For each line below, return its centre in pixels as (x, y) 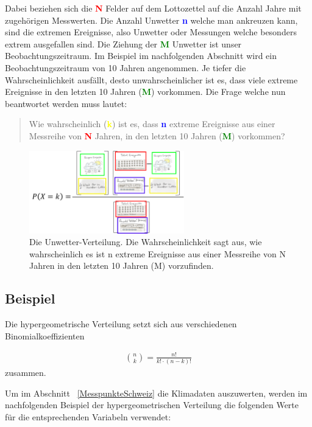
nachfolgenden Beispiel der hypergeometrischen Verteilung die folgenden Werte (152, 405)
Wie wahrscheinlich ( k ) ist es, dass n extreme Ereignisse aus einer (152, 124)
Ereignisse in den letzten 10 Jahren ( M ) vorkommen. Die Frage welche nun (145, 92)
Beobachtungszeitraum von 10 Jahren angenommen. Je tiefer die (126, 67)
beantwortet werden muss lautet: (66, 103)
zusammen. (26, 373)
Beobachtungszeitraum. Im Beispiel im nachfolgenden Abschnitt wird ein (141, 56)
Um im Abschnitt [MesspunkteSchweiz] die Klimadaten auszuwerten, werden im (156, 393)
